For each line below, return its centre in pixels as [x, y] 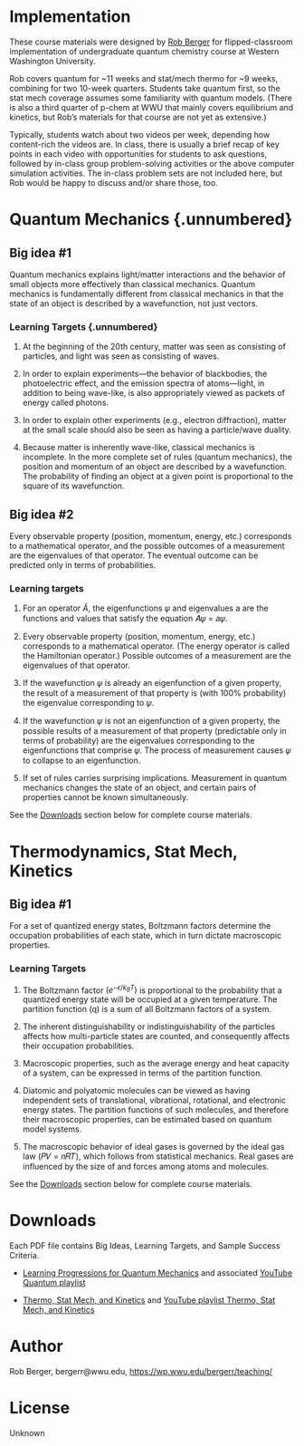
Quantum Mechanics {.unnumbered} [151, 220]
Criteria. [24, 1256]
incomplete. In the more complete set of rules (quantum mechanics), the [157, 457]
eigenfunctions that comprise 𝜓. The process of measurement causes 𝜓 [157, 750]
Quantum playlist [54, 1283]
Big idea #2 [42, 514]
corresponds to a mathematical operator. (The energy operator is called [156, 646]
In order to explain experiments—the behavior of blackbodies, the [145, 374]
